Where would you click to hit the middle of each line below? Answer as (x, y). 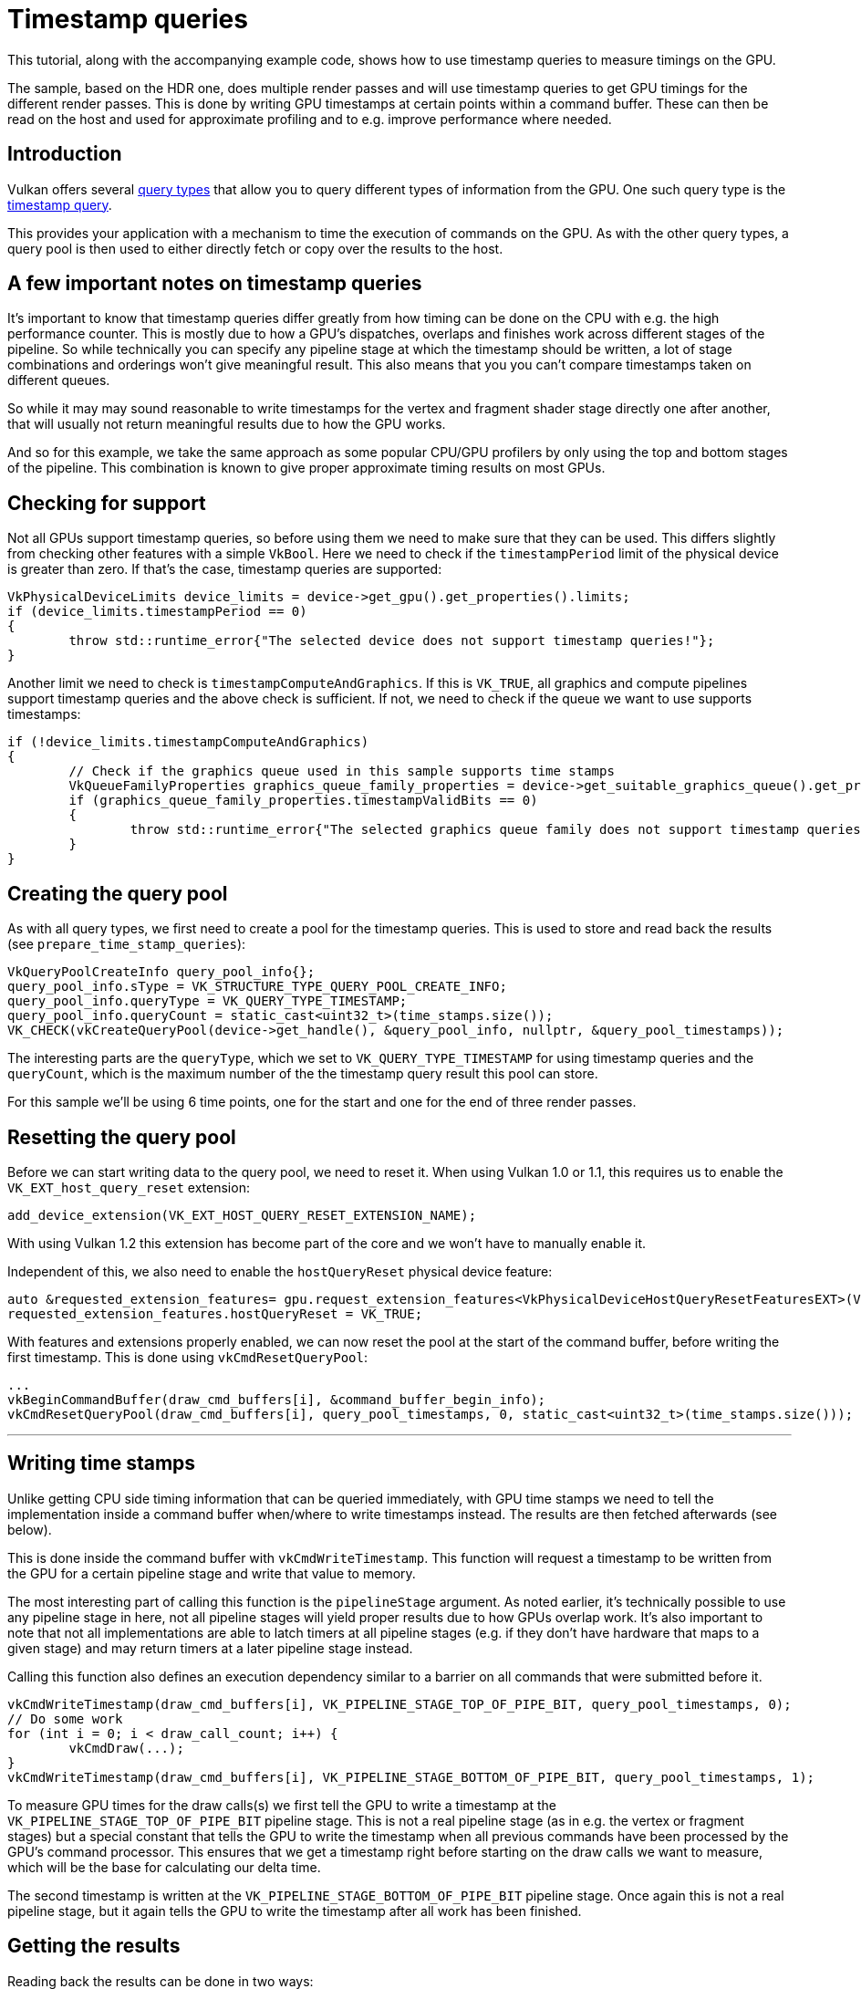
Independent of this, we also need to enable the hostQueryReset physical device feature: (280, 1271)
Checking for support (107, 503)
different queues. (59, 380)
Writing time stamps (102, 1463)
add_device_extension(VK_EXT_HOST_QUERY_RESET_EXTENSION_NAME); (242, 1215)
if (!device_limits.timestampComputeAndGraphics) (188, 742)
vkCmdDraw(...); (126, 1748)
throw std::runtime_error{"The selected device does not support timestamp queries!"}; (392, 641)
